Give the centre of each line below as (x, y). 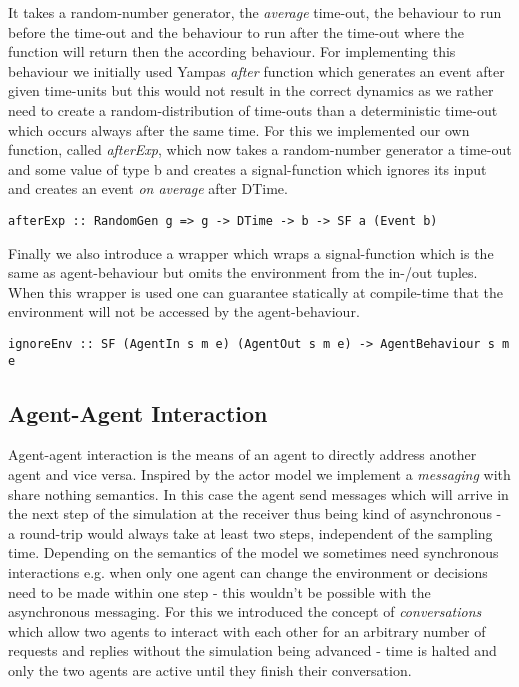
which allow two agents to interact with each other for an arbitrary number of (247, 630)
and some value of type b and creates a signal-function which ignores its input (247, 168)
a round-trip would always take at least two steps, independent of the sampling (250, 532)
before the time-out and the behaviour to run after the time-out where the (236, 31)
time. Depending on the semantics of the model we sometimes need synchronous (253, 552)
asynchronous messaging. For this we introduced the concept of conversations (245, 611)
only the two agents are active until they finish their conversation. (210, 670)
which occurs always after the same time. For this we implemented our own (239, 129)
